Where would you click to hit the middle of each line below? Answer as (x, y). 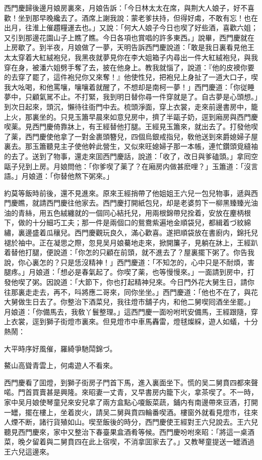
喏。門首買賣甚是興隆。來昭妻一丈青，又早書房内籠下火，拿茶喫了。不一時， (131, 392)
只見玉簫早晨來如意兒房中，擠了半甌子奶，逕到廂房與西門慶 (159, 116)
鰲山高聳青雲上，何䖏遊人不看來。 (60, 365)
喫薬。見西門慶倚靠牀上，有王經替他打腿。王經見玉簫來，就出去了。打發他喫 (131, 126)
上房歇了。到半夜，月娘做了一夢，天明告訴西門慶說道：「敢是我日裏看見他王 (129, 47)
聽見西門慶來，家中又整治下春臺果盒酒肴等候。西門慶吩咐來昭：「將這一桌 (126, 431)
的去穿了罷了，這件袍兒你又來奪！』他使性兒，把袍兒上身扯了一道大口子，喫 (131, 77)
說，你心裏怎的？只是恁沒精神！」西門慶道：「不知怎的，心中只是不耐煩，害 (129, 262)
